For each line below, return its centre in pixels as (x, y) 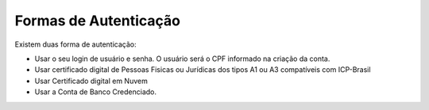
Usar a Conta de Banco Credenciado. (95, 92)
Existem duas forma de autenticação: (75, 44)
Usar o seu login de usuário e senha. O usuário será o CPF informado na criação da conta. (182, 59)
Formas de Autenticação (97, 21)
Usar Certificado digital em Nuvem (91, 81)
